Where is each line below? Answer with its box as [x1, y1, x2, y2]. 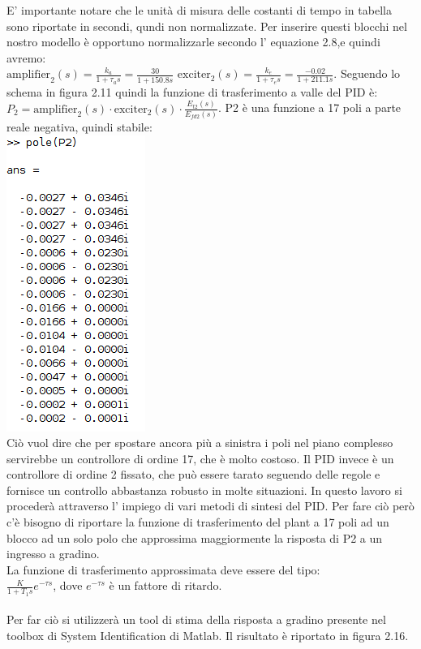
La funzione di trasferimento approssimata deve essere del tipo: [6, 561, 320, 578]
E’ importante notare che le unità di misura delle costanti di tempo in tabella [6, 2, 392, 18]
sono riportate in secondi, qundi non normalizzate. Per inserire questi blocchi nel [6, 17, 407, 34]
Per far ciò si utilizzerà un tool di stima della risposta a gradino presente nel [6, 611, 386, 628]
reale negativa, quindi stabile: [6, 118, 153, 135]
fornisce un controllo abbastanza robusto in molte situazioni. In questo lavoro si [6, 481, 402, 498]
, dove [53, 577, 83, 594]
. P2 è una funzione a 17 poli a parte [218, 99, 402, 116]
